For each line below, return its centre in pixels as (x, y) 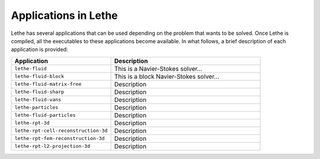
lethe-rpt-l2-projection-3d (52, 146)
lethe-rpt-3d (32, 123)
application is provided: (39, 50)
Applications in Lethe (64, 15)
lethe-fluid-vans (38, 100)
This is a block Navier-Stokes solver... (167, 76)
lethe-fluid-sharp (39, 92)
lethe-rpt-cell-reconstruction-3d (61, 131)
